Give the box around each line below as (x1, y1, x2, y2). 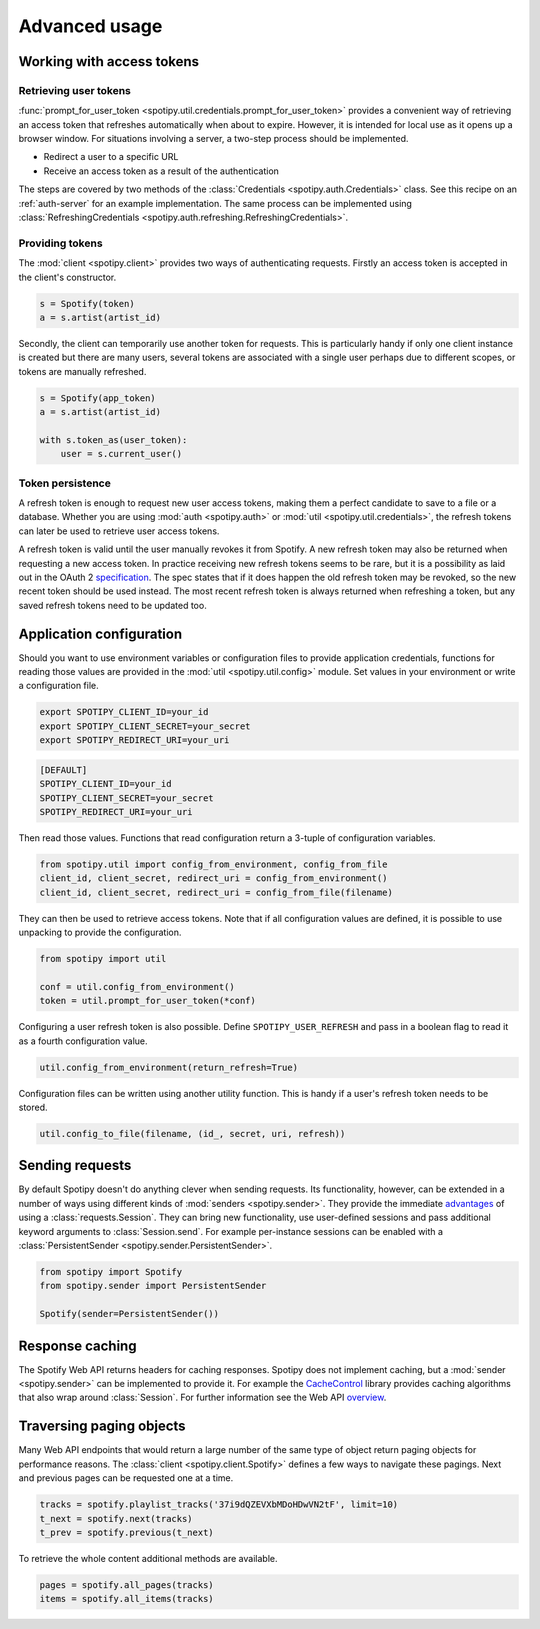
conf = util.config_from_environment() (39, 981, 235, 992)
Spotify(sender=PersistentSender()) (39, 1308, 220, 1320)
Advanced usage (18, 15, 163, 37)
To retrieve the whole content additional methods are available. (18, 1552, 278, 1564)
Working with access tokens (18, 53, 200, 70)
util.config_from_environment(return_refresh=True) (39, 1061, 299, 1073)
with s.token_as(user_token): (39, 434, 188, 445)
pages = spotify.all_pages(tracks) (39, 1579, 214, 1590)
